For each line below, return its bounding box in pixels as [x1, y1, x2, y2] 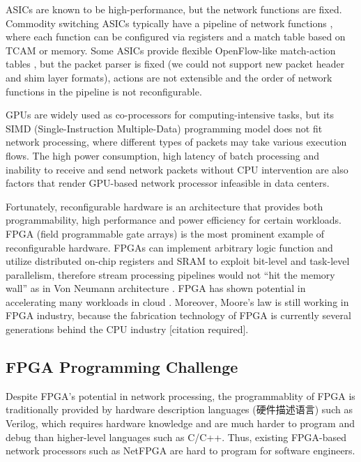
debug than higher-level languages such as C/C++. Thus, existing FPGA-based [6, 429, 347, 444]
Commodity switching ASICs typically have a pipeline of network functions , [6, 15, 333, 30]
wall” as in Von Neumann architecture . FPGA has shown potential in [6, 281, 306, 295]
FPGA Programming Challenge [6, 356, 238, 378]
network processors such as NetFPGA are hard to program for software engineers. [6, 443, 355, 458]
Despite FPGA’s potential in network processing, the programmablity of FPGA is [6, 388, 355, 403]
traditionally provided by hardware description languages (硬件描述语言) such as [6, 402, 353, 417]
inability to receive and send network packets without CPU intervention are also [6, 162, 348, 176]
